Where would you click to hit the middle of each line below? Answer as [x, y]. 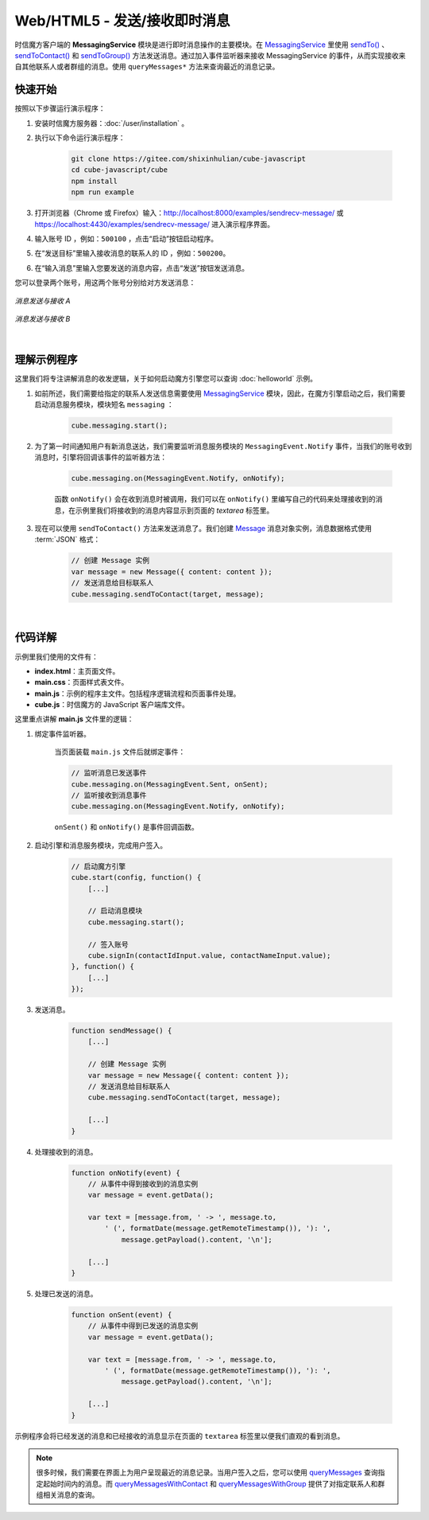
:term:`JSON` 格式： [68, 539]
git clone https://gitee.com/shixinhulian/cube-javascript [188, 159]
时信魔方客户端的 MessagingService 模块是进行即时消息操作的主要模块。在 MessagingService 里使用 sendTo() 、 [202, 45]
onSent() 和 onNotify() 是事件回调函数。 [126, 827]
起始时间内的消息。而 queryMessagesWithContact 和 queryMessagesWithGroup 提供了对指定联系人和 [210, 1483]
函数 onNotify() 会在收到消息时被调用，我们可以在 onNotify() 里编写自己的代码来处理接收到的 [215, 499]
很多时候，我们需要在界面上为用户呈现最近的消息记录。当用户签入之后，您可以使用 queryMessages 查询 [207, 1472]
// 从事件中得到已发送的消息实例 [143, 1326]
